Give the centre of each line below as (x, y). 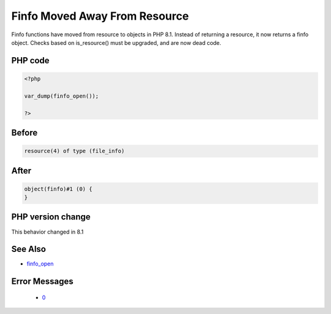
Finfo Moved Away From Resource (100, 16)
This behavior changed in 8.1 (48, 232)
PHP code (30, 61)
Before (25, 132)
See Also (29, 249)
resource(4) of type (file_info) (74, 151)
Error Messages (42, 282)
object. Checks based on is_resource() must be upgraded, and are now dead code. (116, 42)
